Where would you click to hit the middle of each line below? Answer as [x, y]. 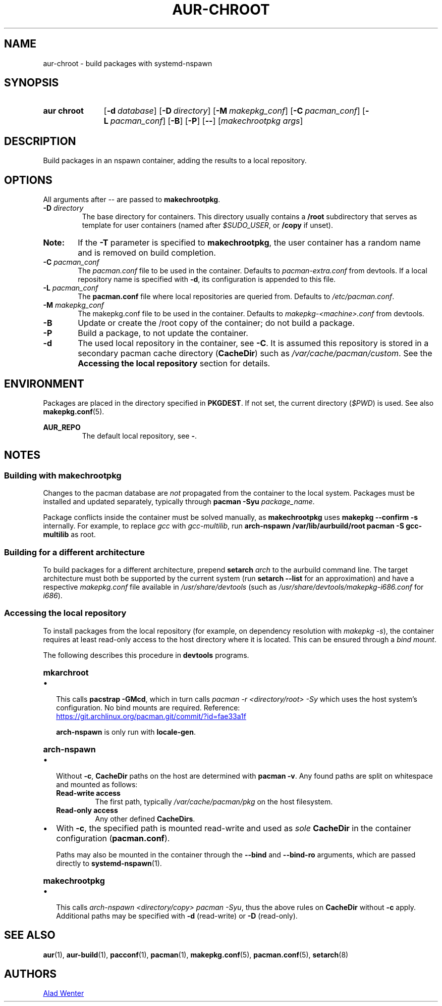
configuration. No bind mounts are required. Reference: [148, 707]
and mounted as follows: [97, 784]
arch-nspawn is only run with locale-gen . [126, 732]
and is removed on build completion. [147, 253]
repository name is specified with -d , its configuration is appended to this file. [207, 279]
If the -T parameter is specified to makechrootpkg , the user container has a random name [249, 243]
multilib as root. [69, 535]
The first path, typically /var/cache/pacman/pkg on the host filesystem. [214, 801]
